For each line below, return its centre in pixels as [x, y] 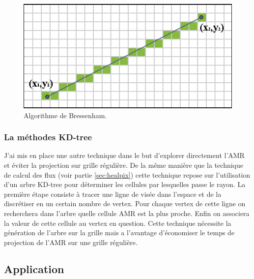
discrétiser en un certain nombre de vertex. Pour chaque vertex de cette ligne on [125, 203]
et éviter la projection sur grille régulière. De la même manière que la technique [124, 165]
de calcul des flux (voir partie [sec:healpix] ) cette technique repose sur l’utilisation [127, 174]
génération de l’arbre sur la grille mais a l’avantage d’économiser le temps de [119, 232]
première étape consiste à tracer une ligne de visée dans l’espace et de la [113, 194]
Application [34, 268]
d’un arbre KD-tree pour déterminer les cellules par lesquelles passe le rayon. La [125, 184]
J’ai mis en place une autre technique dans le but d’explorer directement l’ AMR [124, 155]
